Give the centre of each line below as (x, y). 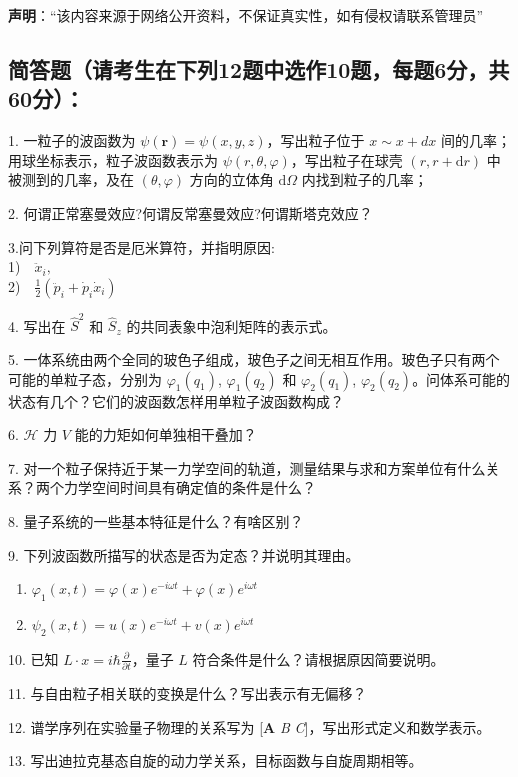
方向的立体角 (231, 179)
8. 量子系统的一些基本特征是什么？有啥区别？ (156, 521)
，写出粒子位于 (315, 140)
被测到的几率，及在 (71, 179)
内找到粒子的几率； (364, 179)
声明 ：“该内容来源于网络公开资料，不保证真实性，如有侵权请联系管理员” (246, 15)
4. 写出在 (37, 325)
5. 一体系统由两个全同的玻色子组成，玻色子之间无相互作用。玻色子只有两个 (254, 359)
